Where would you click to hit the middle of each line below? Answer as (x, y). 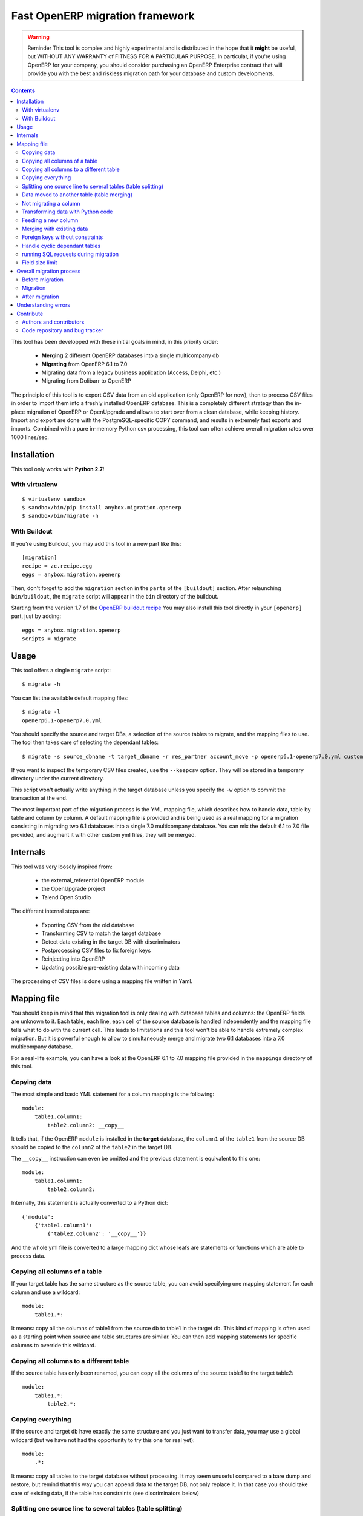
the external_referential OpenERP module (93, 880)
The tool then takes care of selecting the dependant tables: (85, 742)
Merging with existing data (55, 229)
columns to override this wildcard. (54, 1345)
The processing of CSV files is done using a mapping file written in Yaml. (102, 981)
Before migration (43, 280)
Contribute (30, 314)
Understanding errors (44, 305)
